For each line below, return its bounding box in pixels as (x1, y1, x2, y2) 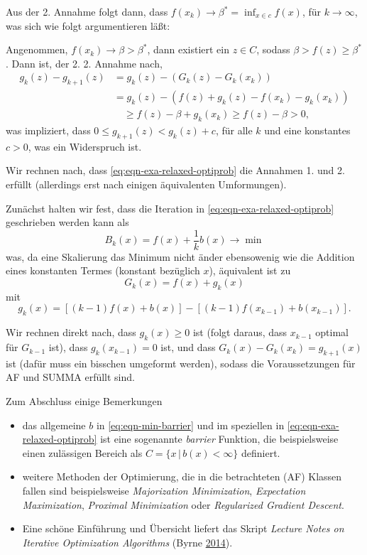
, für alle (215, 123, 253, 138)
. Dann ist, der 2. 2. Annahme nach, (6, 55, 163, 70)
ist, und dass (160, 340, 216, 355)
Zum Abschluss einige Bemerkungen (6, 394, 163, 409)
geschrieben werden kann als (6, 215, 129, 230)
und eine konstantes (264, 123, 351, 138)
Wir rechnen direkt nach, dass (6, 325, 136, 340)
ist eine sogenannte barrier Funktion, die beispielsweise (100, 431, 339, 446)
